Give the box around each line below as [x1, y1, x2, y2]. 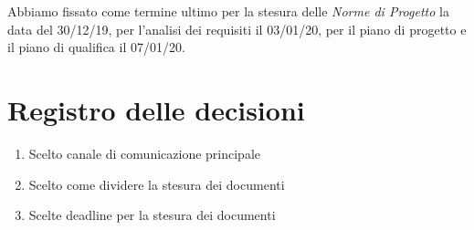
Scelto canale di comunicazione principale [28, 143, 260, 162]
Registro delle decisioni [7, 90, 305, 128]
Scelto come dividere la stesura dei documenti [28, 174, 285, 193]
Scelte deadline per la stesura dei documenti [28, 205, 276, 225]
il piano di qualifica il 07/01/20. [7, 37, 185, 57]
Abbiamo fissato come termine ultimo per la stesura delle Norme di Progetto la [7, 2, 449, 20]
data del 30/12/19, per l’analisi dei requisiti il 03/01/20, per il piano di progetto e [7, 19, 467, 38]
